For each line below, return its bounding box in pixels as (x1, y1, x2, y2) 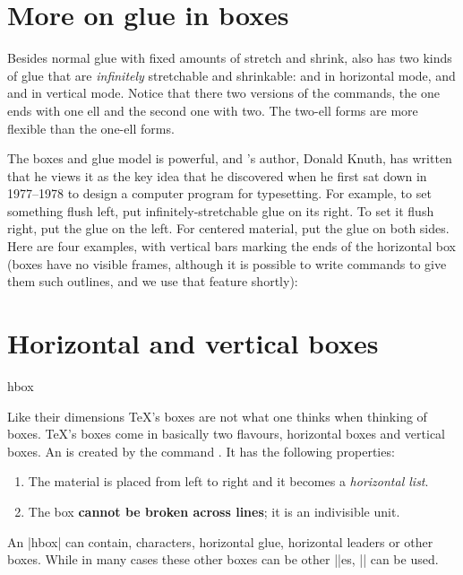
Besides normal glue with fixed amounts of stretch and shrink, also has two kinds (7, 48, 452, 67)
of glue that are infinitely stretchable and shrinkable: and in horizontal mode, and (7, 65, 456, 84)
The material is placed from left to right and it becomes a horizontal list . (28, 472, 429, 491)
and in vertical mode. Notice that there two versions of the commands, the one (7, 83, 440, 102)
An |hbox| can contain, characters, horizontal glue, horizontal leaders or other (7, 532, 433, 551)
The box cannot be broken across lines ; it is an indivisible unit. (28, 501, 400, 520)
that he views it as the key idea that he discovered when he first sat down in (7, 166, 427, 185)
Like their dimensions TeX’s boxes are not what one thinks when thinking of (7, 406, 427, 425)
